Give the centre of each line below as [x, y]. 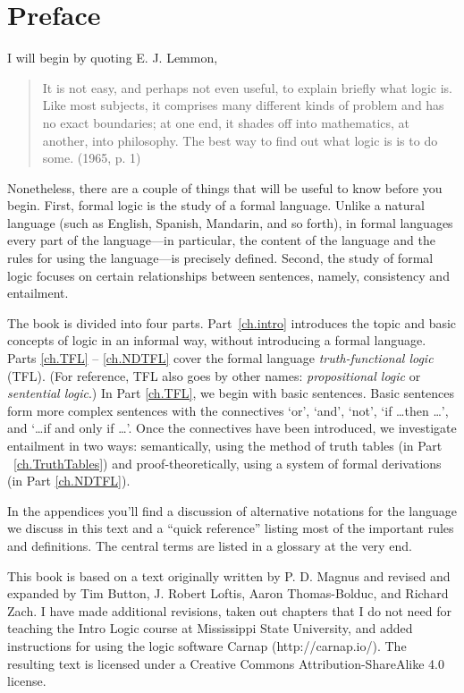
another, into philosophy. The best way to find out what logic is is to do [240, 140]
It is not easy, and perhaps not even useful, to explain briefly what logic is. [248, 87]
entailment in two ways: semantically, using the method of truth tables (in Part [225, 445]
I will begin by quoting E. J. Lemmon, [113, 58]
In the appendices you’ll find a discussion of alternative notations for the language [232, 510]
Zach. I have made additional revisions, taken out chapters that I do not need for [229, 610]
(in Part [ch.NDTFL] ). [69, 481]
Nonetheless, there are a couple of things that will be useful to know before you [225, 187]
